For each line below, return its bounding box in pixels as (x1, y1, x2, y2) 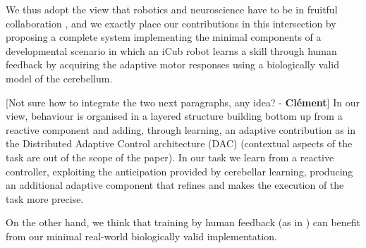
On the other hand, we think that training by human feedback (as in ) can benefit (6, 215, 361, 230)
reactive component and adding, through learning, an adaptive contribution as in (6, 122, 356, 137)
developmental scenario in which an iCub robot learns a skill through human (6, 43, 337, 58)
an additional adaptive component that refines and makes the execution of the (6, 178, 344, 192)
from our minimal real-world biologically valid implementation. (6, 228, 277, 243)
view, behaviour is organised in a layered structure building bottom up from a (6, 108, 343, 123)
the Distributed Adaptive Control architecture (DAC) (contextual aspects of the (6, 136, 353, 151)
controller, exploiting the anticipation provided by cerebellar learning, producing (6, 163, 353, 178)
